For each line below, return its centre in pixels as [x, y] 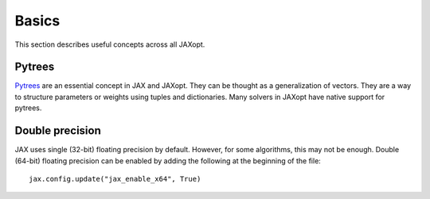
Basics [37, 21]
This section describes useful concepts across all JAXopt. [110, 44]
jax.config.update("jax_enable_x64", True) [115, 179]
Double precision [58, 131]
